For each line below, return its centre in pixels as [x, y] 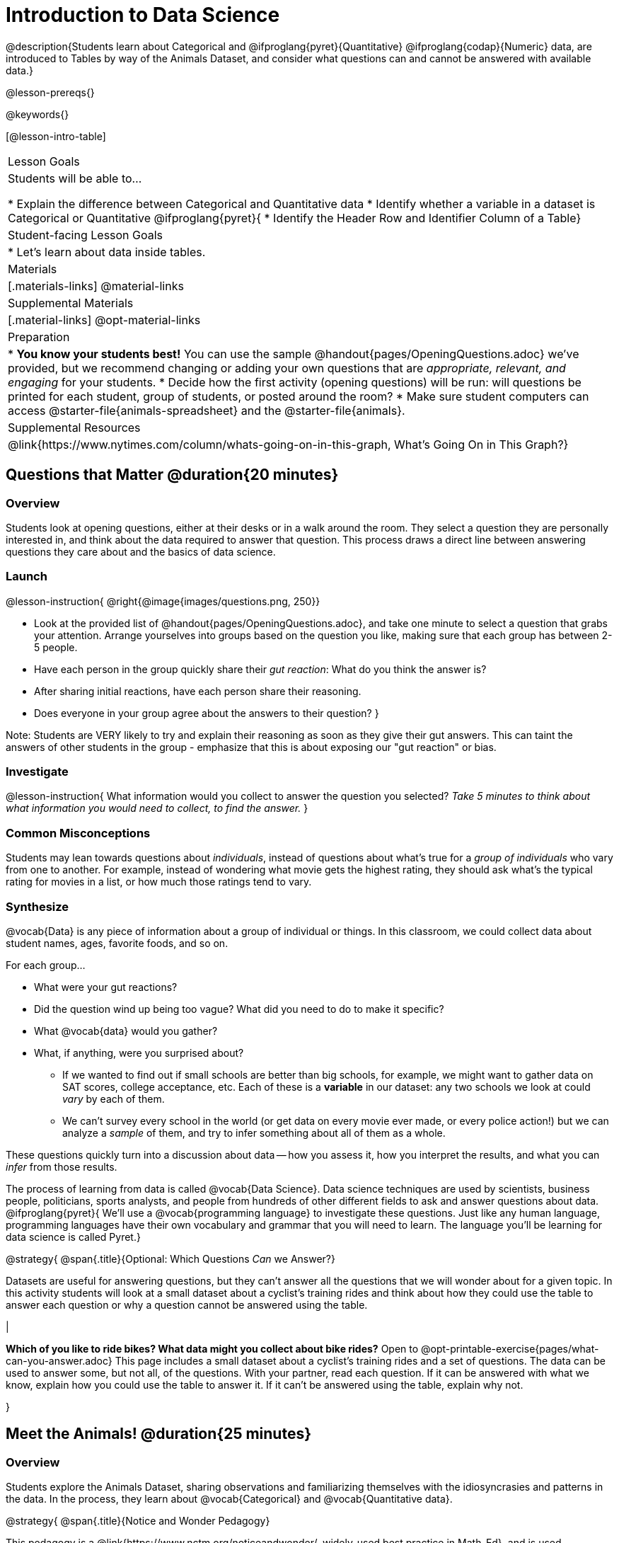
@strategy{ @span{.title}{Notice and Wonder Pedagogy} [138, 1521]
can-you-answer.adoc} [59, 1360]
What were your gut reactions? [106, 987]
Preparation [39, 337]
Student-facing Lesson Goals [86, 235]
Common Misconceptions [78, 833]
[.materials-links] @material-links [96, 286]
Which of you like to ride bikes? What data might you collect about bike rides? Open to [212, 1348]
